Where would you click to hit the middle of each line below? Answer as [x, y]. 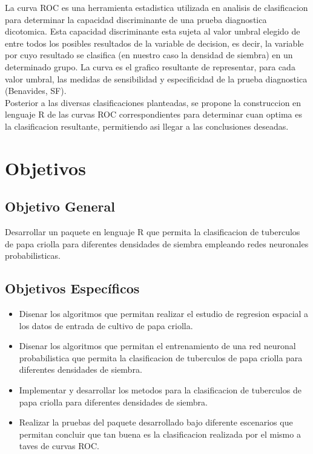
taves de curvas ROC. [59, 446]
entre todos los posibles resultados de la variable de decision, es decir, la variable [154, 43]
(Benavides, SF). [36, 91]
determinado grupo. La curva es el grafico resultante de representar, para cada [150, 66]
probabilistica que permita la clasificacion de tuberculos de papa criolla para [161, 357]
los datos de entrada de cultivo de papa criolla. [106, 325]
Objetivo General [60, 206]
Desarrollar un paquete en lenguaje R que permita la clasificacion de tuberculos [153, 232]
